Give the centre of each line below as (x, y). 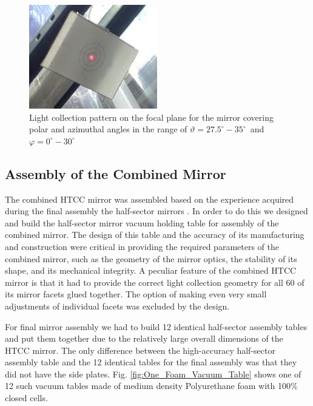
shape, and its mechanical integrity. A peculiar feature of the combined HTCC (151, 270)
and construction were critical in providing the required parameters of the (142, 246)
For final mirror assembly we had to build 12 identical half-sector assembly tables (156, 326)
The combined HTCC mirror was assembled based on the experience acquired (150, 199)
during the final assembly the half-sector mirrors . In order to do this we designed (156, 211)
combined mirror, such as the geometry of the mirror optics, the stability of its (151, 258)
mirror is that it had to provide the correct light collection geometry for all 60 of (155, 282)
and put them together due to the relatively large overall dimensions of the (144, 338)
